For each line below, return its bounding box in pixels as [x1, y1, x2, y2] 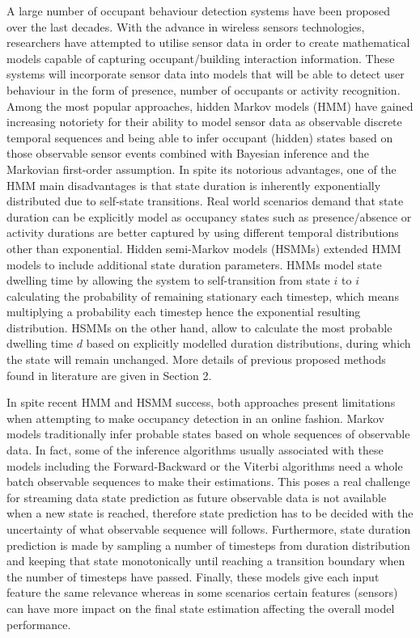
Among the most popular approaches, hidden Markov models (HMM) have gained [6, 97, 414, 114]
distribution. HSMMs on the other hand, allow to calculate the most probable [6, 319, 392, 336]
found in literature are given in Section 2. [6, 366, 212, 383]
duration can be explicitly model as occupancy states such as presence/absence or [6, 208, 412, 225]
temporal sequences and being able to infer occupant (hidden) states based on [6, 129, 393, 146]
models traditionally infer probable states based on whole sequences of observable [6, 425, 410, 442]
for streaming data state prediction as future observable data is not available [6, 488, 387, 505]
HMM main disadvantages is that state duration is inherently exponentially [6, 176, 381, 193]
